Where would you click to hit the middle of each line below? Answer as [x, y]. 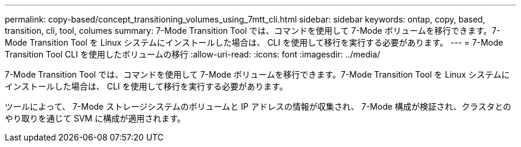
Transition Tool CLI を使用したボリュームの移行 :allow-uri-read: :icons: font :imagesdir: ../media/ [193, 54]
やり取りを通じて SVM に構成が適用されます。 [95, 118]
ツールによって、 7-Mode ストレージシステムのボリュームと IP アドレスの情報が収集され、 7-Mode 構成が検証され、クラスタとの [258, 106]
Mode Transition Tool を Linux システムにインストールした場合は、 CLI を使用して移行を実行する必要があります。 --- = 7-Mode [254, 42]
